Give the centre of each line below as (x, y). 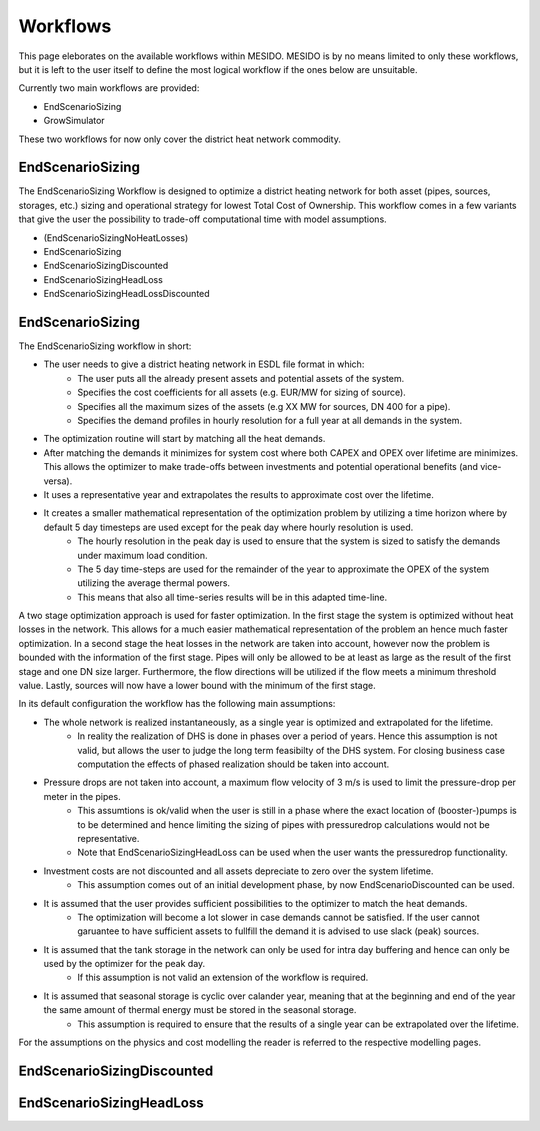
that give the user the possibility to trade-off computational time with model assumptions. (202, 219)
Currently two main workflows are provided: (109, 88)
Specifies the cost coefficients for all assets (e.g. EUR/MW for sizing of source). (242, 392)
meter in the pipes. (82, 796)
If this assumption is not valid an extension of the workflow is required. (223, 977)
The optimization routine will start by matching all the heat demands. (184, 439)
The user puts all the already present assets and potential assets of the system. (241, 378)
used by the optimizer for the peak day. (124, 964)
